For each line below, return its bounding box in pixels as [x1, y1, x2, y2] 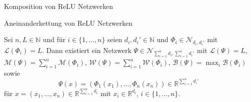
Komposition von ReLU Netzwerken [4, 1, 113, 11]
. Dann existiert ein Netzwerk [42, 45, 132, 55]
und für [43, 34, 66, 45]
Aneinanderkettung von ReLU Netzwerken [4, 17, 133, 28]
